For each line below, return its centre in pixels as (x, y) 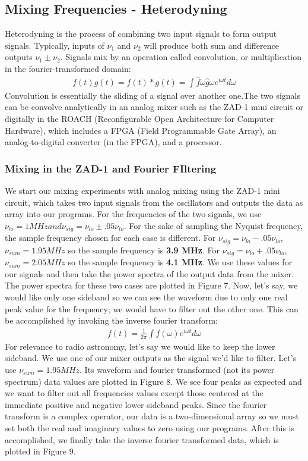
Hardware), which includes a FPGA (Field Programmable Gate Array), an (141, 130)
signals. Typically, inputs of (55, 45)
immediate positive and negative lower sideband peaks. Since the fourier (136, 404)
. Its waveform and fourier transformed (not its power (177, 370)
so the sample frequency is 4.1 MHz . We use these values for (180, 262)
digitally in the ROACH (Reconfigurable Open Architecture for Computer (139, 119)
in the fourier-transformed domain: (68, 68)
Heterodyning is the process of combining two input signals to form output (141, 34)
